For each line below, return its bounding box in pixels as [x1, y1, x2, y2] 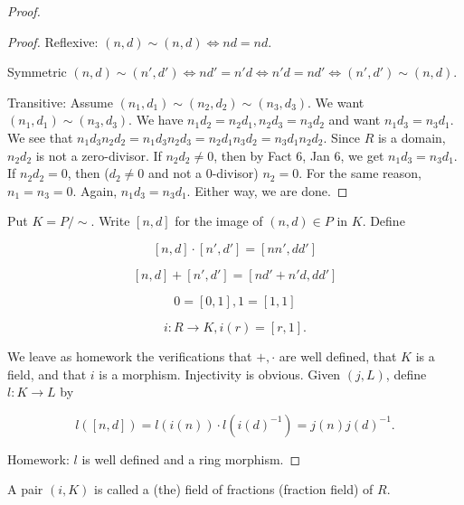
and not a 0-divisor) [147, 164, 259, 182]
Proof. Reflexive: [7, 32, 99, 51]
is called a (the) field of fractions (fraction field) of [94, 480, 374, 499]
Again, [80, 181, 118, 200]
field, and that [7, 364, 87, 383]
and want [328, 110, 381, 129]
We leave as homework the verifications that [7, 346, 252, 365]
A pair [7, 480, 43, 499]
